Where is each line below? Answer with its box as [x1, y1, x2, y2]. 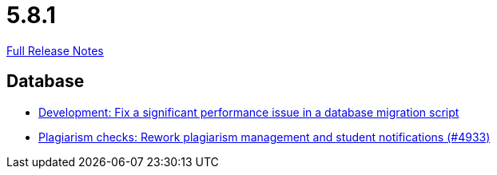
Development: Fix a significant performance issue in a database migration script [38, 105, 459, 119]
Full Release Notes [6, 43, 104, 58]
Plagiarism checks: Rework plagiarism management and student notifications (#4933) [38, 129, 491, 144]
